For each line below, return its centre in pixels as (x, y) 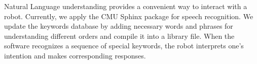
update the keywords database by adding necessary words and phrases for (119, 26)
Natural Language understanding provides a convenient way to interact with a (126, 6)
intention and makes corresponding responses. (75, 55)
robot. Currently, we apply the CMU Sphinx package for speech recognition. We (129, 16)
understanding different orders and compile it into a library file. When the (119, 36)
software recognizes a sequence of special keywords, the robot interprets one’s (124, 46)
